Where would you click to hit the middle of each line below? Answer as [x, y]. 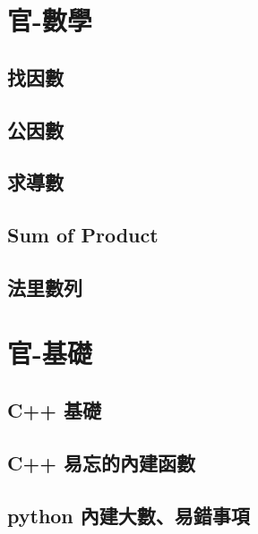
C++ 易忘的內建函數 [102, 462]
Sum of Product [83, 235]
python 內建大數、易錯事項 [129, 515]
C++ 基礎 [55, 410]
